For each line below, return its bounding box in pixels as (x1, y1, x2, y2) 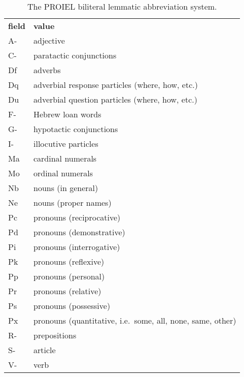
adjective (33, 35, 65, 46)
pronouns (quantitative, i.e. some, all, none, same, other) (33, 315, 236, 326)
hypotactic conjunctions (33, 123, 118, 135)
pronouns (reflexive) (33, 256, 104, 267)
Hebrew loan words (33, 108, 101, 120)
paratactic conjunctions (33, 49, 117, 61)
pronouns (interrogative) (33, 241, 120, 253)
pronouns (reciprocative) (33, 211, 121, 223)
